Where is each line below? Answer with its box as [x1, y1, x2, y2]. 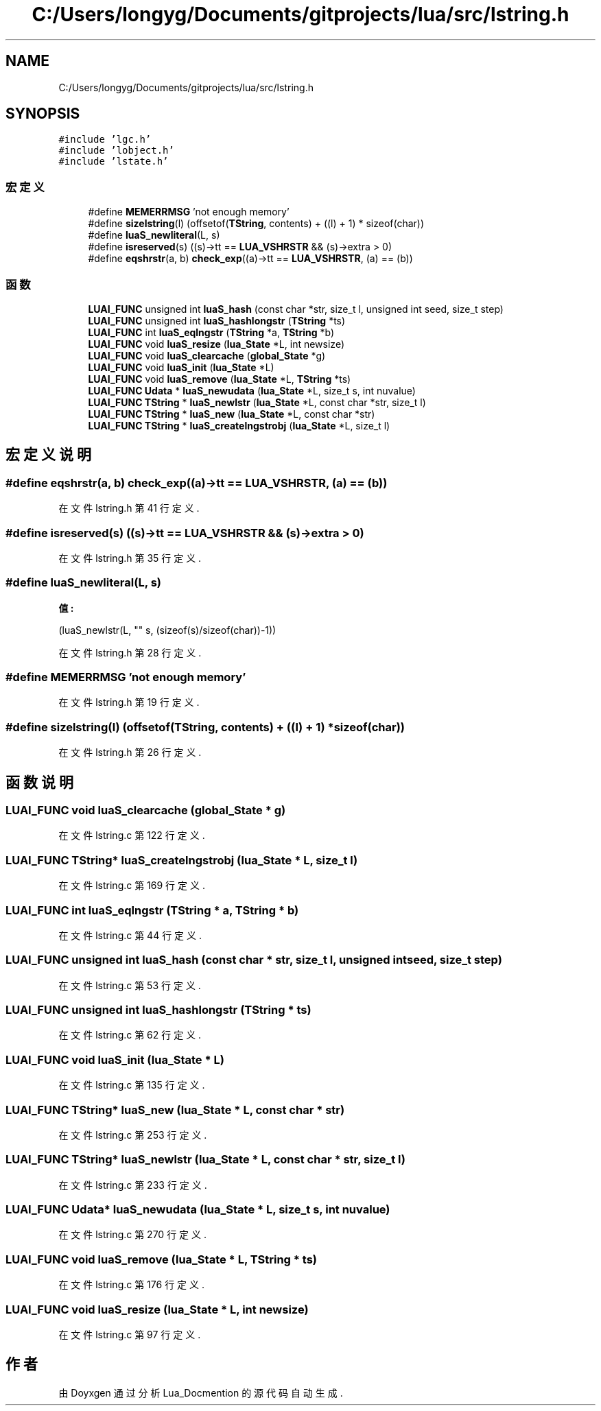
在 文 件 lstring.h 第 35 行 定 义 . [58, 552, 202, 564]
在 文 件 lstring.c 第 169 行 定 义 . [58, 879, 205, 892]
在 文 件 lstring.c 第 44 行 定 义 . [58, 929, 202, 941]
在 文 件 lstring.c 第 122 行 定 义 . [58, 829, 205, 842]
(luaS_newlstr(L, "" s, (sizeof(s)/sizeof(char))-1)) [58, 624, 276, 636]
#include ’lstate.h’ [58, 156, 169, 167]
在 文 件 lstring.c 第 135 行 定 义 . [58, 1079, 205, 1091]
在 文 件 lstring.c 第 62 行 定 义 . [58, 1029, 202, 1041]
